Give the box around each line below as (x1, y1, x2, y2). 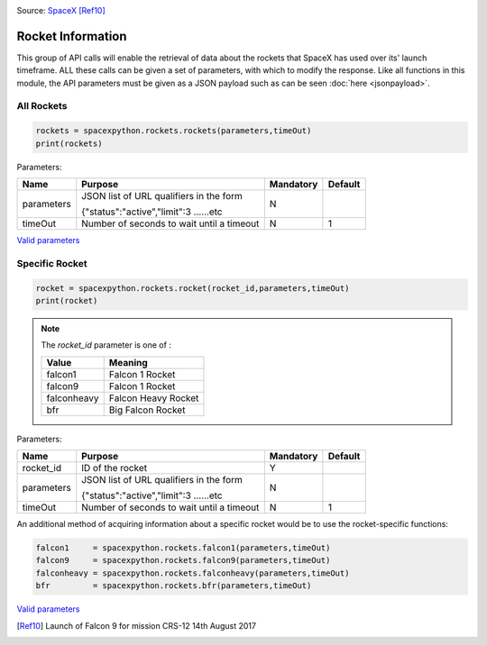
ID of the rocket (81, 462, 148, 475)
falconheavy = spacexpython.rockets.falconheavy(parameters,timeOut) (35, 568, 350, 578)
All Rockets (16, 100, 68, 113)
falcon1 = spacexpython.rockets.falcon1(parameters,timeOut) (35, 543, 331, 553)
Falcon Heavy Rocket (108, 392, 199, 404)
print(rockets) (35, 138, 103, 149)
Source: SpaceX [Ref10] (16, 5, 106, 15)
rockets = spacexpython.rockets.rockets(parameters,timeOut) (35, 126, 312, 136)
